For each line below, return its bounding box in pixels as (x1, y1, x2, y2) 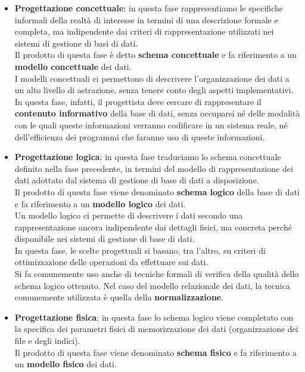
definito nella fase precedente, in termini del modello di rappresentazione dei (14, 162, 293, 174)
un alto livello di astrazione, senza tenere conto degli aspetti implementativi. (14, 84, 294, 96)
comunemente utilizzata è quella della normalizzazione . (14, 291, 224, 303)
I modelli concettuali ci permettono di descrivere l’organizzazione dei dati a (14, 72, 290, 84)
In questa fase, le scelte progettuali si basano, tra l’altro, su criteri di (14, 244, 266, 256)
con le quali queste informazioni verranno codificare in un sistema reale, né (14, 118, 288, 131)
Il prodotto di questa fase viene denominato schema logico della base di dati (14, 185, 300, 198)
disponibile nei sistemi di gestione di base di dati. (14, 232, 195, 245)
